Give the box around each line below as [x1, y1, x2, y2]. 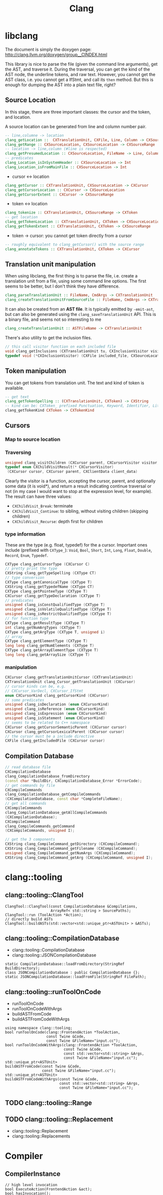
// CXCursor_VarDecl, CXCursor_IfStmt [5, 688, 83, 693]
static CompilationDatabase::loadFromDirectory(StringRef [5, 961, 125, 967]
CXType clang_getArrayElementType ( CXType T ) [5, 648, 98, 653]
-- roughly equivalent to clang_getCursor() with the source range [5, 242, 145, 247]
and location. [5, 114, 32, 120]
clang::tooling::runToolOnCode [5, 988, 101, 996]
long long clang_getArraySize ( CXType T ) [5, 652, 90, 657]
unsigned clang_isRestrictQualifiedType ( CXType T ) [5, 611, 112, 617]
